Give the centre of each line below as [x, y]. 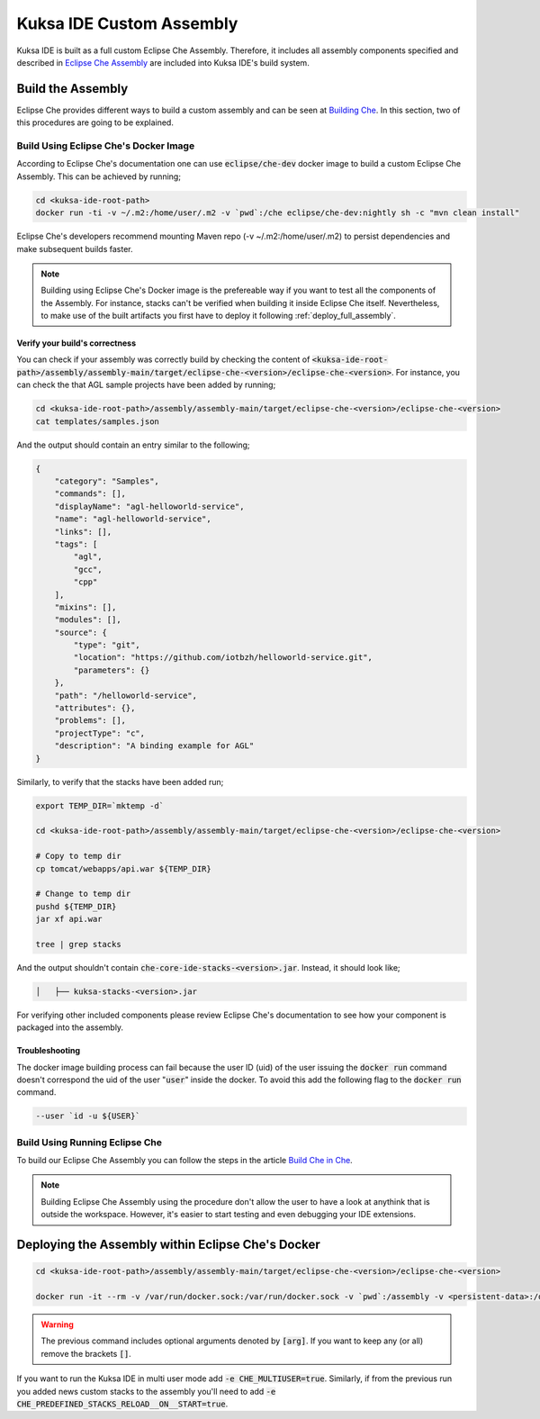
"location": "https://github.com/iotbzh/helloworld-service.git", [223, 658]
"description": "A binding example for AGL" [154, 746]
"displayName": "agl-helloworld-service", [149, 506]
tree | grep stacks [78, 944]
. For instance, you [426, 372]
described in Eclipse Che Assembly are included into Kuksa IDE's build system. [163, 62]
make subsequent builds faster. [75, 249]
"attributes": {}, [95, 708]
